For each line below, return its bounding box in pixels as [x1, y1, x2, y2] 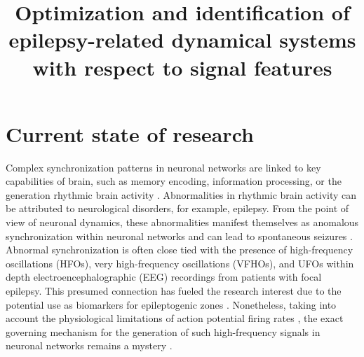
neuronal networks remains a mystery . [6, 338, 173, 353]
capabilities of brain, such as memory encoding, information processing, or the [6, 174, 342, 188]
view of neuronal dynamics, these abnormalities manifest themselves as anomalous [6, 215, 359, 230]
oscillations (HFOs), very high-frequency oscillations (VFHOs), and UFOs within [6, 255, 354, 270]
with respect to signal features [32, 52, 332, 81]
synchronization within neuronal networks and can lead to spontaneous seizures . [6, 228, 353, 243]
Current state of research [6, 119, 254, 148]
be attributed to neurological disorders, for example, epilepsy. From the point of [6, 201, 349, 216]
